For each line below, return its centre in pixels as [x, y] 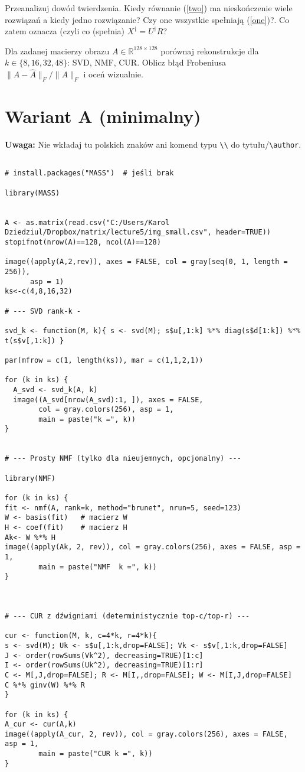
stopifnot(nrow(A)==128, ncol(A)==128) [83, 242]
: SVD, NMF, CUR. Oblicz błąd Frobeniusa [147, 62]
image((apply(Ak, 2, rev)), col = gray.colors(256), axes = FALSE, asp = [153, 547]
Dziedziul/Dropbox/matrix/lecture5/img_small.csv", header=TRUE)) [138, 232]
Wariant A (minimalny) [103, 116]
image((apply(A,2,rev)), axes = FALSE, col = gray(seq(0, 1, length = [146, 262]
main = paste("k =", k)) [87, 419]
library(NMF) [30, 478]
